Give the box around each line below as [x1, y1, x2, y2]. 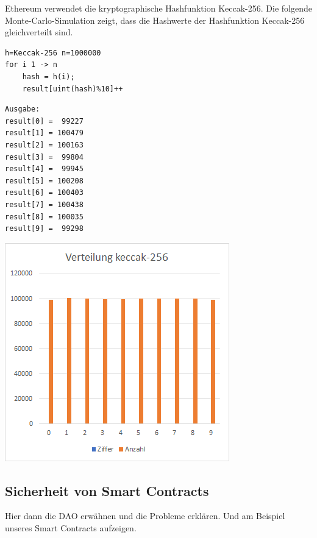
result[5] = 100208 [5, 176, 84, 185]
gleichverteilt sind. [5, 26, 73, 38]
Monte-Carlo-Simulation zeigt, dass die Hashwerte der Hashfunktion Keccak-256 [5, 13, 305, 26]
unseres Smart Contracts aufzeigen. [5, 522, 137, 534]
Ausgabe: [5, 105, 40, 114]
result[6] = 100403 [5, 188, 84, 197]
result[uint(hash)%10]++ [22, 84, 123, 93]
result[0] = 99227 [5, 116, 84, 126]
